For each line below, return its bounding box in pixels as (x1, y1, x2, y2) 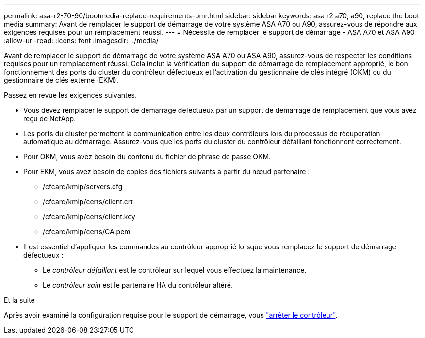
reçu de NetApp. (23, 114, 76, 123)
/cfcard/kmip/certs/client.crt (43, 198, 133, 206)
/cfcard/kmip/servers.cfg (43, 183, 123, 191)
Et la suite (4, 296, 35, 304)
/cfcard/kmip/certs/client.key (43, 213, 135, 221)
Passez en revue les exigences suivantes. (4, 91, 137, 99)
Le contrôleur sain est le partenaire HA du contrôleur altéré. (43, 281, 233, 289)
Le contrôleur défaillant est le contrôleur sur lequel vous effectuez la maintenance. (43, 266, 307, 274)
